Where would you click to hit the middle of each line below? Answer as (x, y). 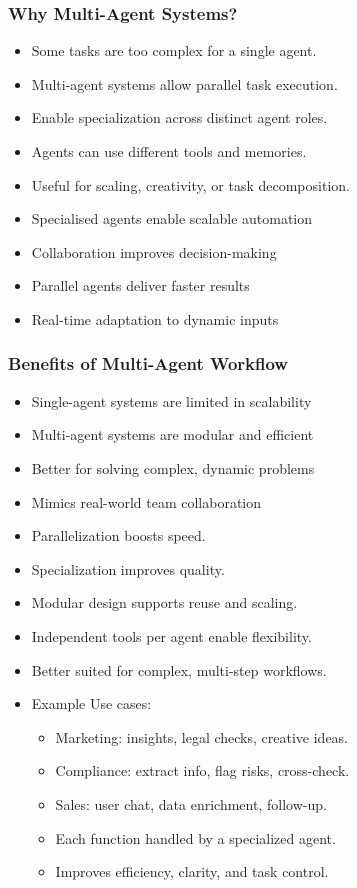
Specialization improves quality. (128, 568)
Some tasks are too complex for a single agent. (174, 50)
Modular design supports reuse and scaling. (164, 602)
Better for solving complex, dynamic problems (173, 467)
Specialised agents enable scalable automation (172, 218)
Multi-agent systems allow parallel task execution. (184, 83)
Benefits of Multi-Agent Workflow (148, 363)
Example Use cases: (91, 703)
